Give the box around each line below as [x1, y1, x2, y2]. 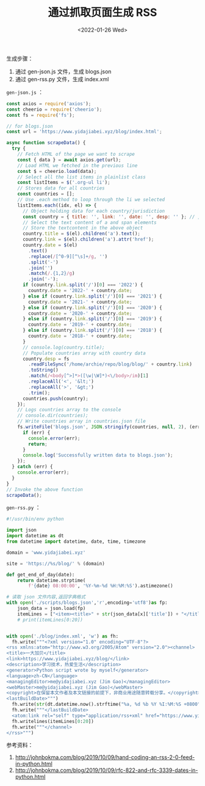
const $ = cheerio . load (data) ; [17, 168, 97, 174]
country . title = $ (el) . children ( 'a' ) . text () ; [22, 230, 140, 237]
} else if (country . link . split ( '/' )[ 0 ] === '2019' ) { [22, 316, 163, 322]
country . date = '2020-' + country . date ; [28, 310, 132, 317]
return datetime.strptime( [17, 577, 86, 584]
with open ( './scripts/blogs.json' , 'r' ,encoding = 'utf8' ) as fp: [6, 600, 168, 606]
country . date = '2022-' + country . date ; [28, 288, 132, 294]
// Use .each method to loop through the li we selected [17, 197, 165, 203]
